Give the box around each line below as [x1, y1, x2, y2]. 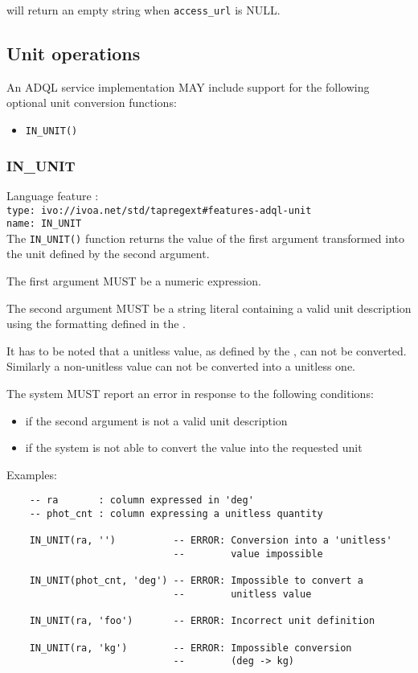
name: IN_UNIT [6, 218, 82, 230]
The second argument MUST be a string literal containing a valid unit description [6, 299, 412, 316]
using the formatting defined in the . [6, 315, 186, 332]
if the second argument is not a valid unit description [25, 412, 288, 429]
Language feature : [6, 187, 99, 203]
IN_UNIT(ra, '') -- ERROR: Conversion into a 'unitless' [29, 535, 392, 547]
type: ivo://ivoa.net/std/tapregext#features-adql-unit [6, 204, 312, 216]
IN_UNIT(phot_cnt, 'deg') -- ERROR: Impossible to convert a [29, 575, 363, 587]
